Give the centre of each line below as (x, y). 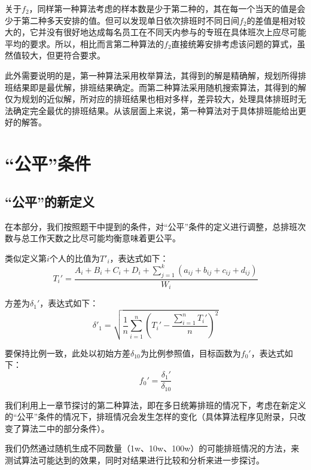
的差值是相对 (272, 20)
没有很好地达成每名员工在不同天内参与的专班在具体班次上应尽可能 (176, 32)
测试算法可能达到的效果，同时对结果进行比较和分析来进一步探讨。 (135, 460)
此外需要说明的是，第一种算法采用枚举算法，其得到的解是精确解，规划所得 (151, 75)
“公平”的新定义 (50, 201)
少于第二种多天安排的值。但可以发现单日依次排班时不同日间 (122, 20)
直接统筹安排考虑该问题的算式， (234, 43)
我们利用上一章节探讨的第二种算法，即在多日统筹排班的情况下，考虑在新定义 (155, 405)
